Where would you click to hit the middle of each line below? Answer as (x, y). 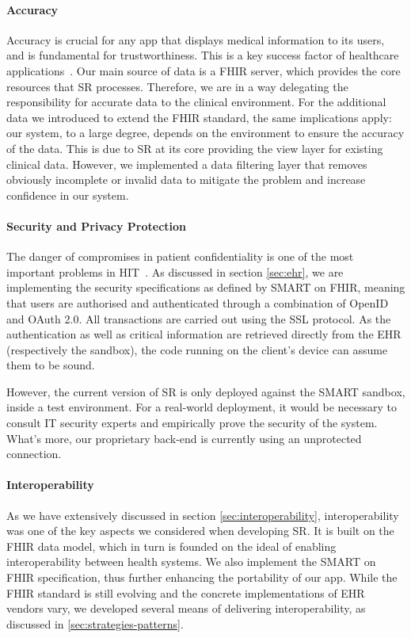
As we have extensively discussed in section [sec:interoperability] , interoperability (203, 515)
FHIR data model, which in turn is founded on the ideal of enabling (171, 546)
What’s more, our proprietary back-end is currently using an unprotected (184, 438)
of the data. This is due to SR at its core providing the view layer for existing (195, 148)
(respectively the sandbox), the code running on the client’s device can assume (197, 349)
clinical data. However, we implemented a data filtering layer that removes (187, 164)
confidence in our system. (68, 195)
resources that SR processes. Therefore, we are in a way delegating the (177, 86)
